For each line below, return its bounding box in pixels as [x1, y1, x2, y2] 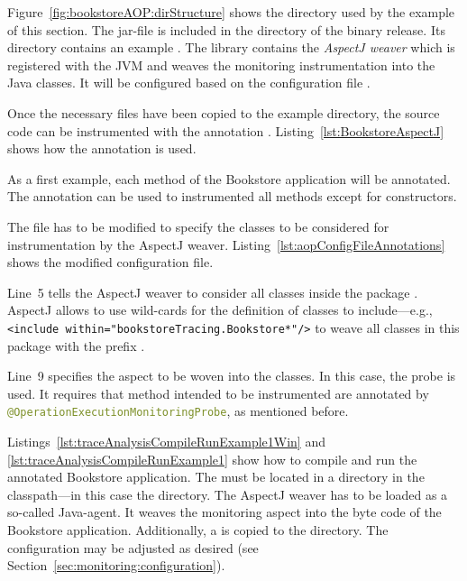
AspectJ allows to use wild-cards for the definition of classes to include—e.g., [7, 300, 433, 319]
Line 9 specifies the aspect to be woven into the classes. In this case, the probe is [7, 366, 456, 385]
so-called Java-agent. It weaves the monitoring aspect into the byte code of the [7, 503, 442, 521]
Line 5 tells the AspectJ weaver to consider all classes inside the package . [7, 282, 418, 301]
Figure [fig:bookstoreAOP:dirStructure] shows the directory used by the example [7, 3, 455, 21]
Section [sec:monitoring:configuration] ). [7, 556, 225, 575]
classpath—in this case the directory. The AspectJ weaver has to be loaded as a [7, 484, 448, 503]
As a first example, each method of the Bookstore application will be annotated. [7, 169, 451, 188]
